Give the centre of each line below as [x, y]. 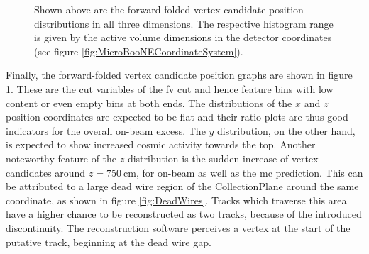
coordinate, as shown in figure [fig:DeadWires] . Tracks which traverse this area [176, 200]
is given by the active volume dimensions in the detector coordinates [183, 37]
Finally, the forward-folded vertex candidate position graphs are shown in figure [179, 75]
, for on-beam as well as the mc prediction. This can [249, 172]
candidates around [46, 172]
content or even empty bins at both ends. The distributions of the [149, 103]
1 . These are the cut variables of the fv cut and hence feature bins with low [170, 88]
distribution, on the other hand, [286, 130]
